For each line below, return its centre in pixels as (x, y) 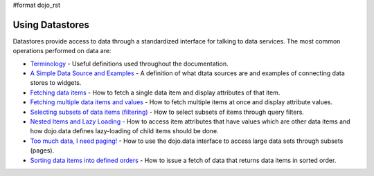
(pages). (42, 150)
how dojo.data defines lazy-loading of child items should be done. (124, 131)
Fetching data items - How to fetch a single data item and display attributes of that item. (155, 92)
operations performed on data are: (62, 51)
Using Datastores (51, 25)
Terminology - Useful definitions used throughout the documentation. (129, 63)
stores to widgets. (56, 83)
